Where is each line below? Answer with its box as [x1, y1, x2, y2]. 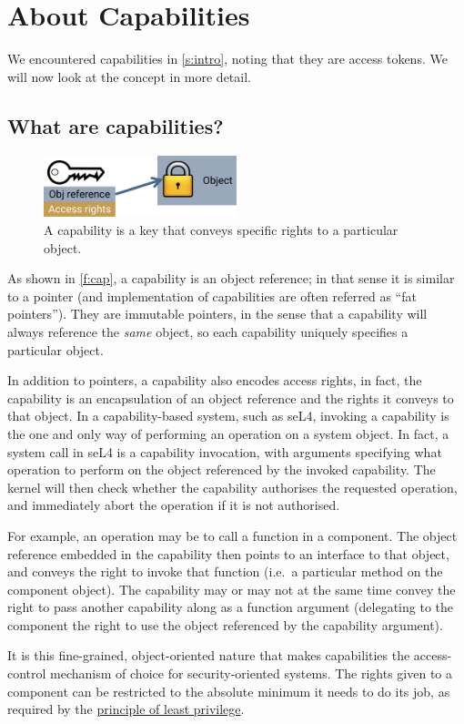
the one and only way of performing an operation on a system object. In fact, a [7, 423, 449, 443]
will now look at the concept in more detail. [7, 66, 251, 86]
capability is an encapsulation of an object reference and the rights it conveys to [7, 388, 454, 407]
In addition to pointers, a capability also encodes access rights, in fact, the [7, 371, 422, 390]
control [7, 664, 46, 683]
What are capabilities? [7, 111, 224, 139]
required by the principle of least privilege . [7, 699, 245, 719]
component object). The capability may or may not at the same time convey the [7, 579, 456, 598]
